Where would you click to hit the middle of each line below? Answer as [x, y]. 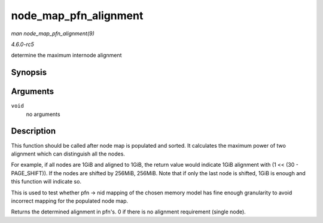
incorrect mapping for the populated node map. [70, 201]
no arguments [43, 114]
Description [33, 131]
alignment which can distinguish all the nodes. [68, 154]
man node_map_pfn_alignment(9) [53, 33]
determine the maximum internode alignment [66, 55]
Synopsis [29, 73]
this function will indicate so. [46, 182]
